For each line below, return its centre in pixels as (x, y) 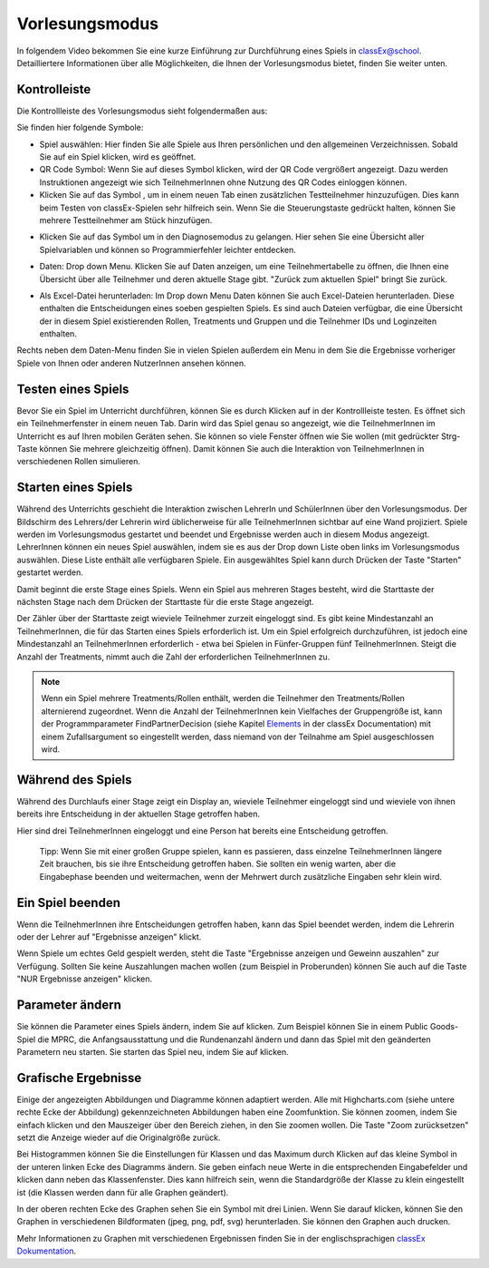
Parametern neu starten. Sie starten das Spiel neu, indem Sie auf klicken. (153, 1051)
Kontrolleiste (54, 89)
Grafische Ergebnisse (79, 1078)
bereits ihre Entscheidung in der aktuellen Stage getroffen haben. (139, 814)
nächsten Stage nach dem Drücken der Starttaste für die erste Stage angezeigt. (165, 601)
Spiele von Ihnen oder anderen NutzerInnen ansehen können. (131, 363)
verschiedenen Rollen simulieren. (78, 462)
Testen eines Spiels (73, 389)
